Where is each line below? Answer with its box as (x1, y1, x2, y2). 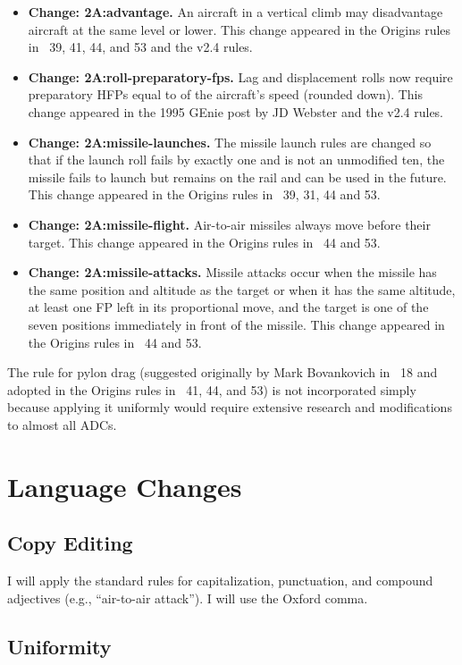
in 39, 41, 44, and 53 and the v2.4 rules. (28, 38, 253, 56)
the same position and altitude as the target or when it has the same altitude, (28, 280, 456, 299)
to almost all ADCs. (7, 415, 117, 434)
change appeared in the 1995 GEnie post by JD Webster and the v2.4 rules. (28, 102, 444, 121)
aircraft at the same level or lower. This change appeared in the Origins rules (28, 20, 451, 38)
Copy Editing (7, 529, 133, 557)
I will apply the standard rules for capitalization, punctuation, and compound (7, 571, 433, 590)
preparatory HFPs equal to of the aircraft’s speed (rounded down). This (28, 85, 423, 104)
